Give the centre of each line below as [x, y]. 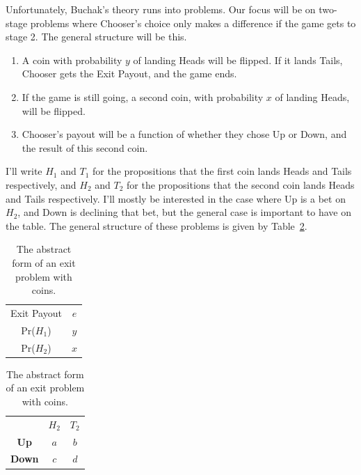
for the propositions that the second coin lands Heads [241, 184]
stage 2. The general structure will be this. [96, 37]
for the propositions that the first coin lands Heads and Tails [222, 171]
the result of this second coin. [85, 147]
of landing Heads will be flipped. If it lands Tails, [238, 60]
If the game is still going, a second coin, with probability [143, 96]
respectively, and [41, 184]
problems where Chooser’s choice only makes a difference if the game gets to [193, 23]
